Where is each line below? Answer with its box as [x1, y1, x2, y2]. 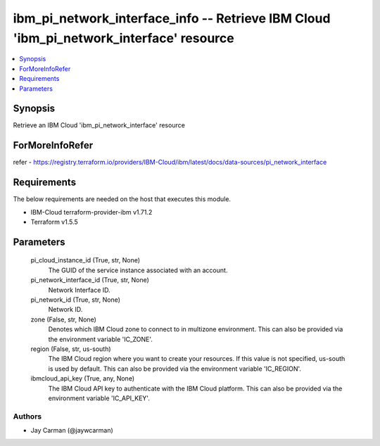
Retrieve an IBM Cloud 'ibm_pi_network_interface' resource [13, 121, 186, 129]
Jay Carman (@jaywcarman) [30, 426, 114, 435]
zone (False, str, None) [30, 315, 96, 324]
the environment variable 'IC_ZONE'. [48, 335, 153, 343]
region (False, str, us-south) [30, 345, 112, 353]
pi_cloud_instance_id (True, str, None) [30, 256, 141, 265]
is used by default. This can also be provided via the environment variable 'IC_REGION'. [48, 364, 302, 373]
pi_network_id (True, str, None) [30, 295, 121, 304]
